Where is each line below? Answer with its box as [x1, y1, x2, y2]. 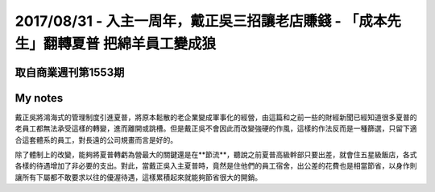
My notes [14, 91, 64, 105]
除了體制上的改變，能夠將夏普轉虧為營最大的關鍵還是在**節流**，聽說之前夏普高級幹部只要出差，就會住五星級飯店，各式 [14, 150, 418, 160]
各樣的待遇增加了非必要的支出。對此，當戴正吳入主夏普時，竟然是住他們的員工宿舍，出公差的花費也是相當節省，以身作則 [14, 161, 417, 171]
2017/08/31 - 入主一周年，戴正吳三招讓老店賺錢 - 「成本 [14, 12, 387, 30]
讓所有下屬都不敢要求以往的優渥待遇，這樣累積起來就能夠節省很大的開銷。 [14, 172, 262, 182]
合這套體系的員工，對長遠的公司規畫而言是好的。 [14, 135, 177, 144]
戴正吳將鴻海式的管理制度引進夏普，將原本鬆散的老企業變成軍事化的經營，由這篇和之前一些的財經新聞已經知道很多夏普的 [14, 112, 417, 122]
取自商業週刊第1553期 [14, 65, 125, 79]
